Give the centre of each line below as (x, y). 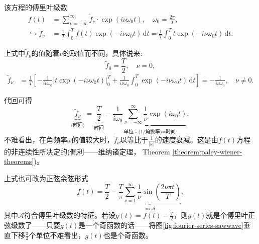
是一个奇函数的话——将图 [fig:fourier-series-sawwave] (161, 225)
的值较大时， (93, 140)
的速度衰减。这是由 (186, 140)
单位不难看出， (60, 235)
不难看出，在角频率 (36, 140)
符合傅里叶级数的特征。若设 (70, 215)
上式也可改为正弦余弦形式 (46, 178)
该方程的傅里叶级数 (36, 7)
